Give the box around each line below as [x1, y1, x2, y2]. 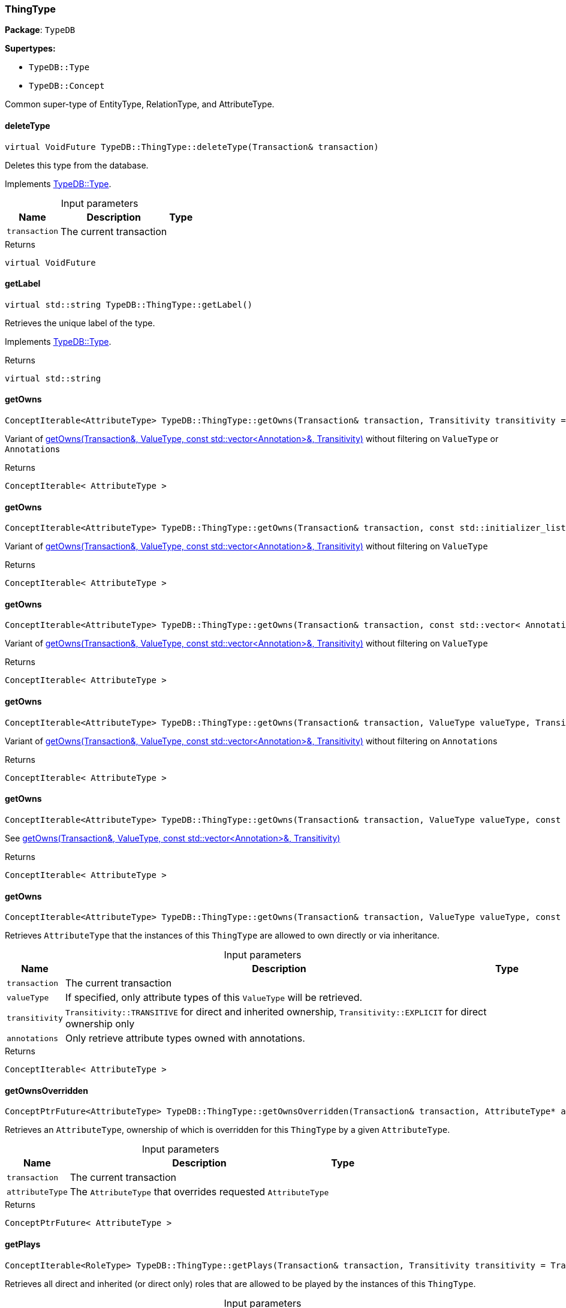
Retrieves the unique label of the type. [5, 317, 155, 328]
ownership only [65, 1018, 135, 1030]
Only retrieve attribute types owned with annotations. [65, 1032, 305, 1045]
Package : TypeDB [5, 25, 76, 35]
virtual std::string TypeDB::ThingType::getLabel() [5, 299, 253, 309]
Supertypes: [5, 43, 56, 54]
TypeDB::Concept [29, 81, 105, 91]
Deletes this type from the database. [5, 160, 149, 170]
